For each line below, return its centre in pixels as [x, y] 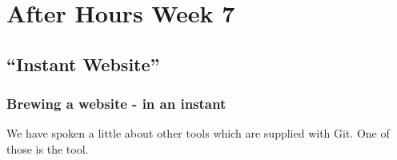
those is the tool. [48, 148]
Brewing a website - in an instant [116, 104]
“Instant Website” [83, 64]
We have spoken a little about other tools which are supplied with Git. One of [198, 133]
